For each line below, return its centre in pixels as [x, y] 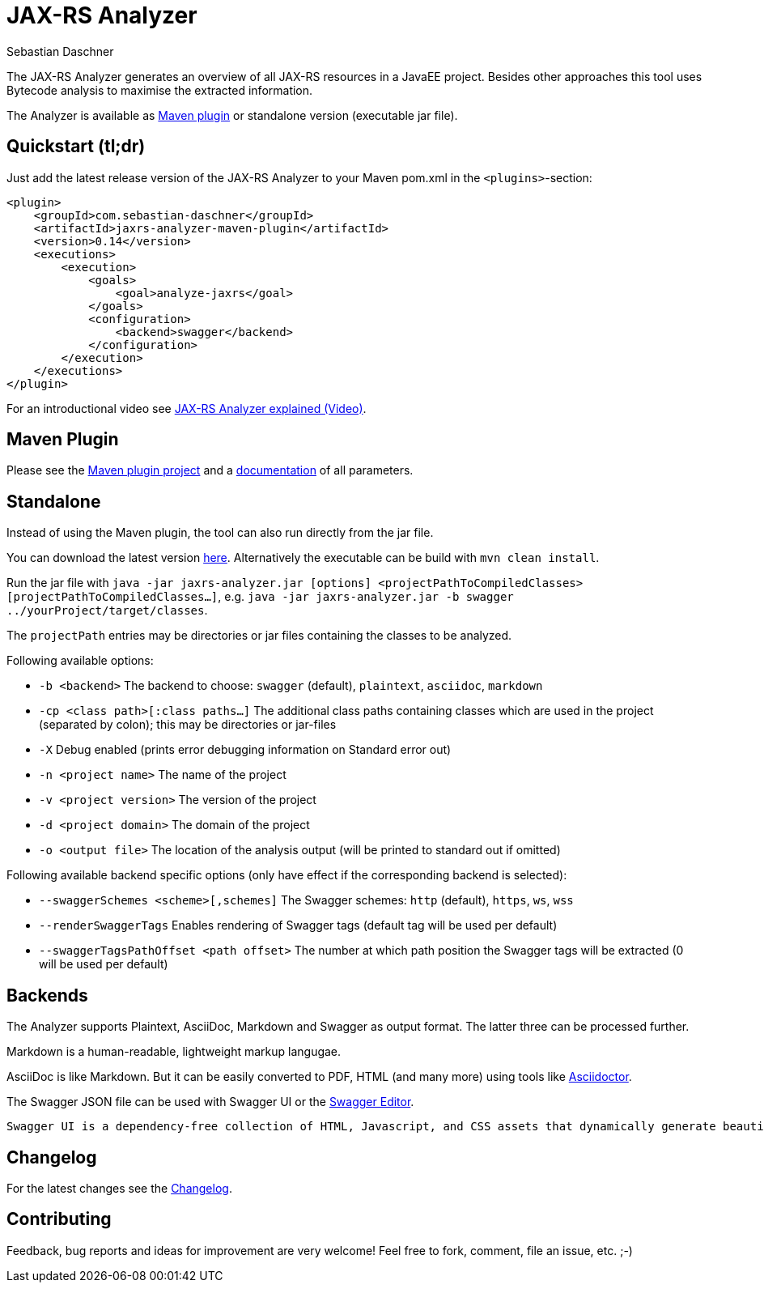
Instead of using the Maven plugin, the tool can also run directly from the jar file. [220, 533]
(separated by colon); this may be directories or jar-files [188, 725]
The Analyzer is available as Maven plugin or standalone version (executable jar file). [232, 115]
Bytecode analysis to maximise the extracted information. [160, 90]
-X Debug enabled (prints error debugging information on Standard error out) [245, 750]
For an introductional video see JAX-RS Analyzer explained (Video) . [187, 408]
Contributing [59, 1219]
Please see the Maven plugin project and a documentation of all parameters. [210, 470]
